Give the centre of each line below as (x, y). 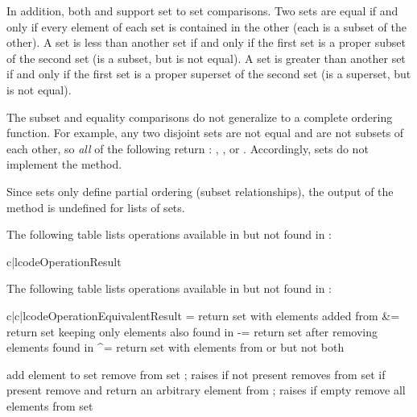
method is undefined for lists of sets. (96, 207)
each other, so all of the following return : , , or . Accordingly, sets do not (188, 148)
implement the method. (64, 164)
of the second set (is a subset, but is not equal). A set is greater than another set (206, 58)
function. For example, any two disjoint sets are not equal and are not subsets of (205, 133)
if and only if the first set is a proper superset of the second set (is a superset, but (209, 74)
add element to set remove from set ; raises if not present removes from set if (196, 374)
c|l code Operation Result (64, 261)
